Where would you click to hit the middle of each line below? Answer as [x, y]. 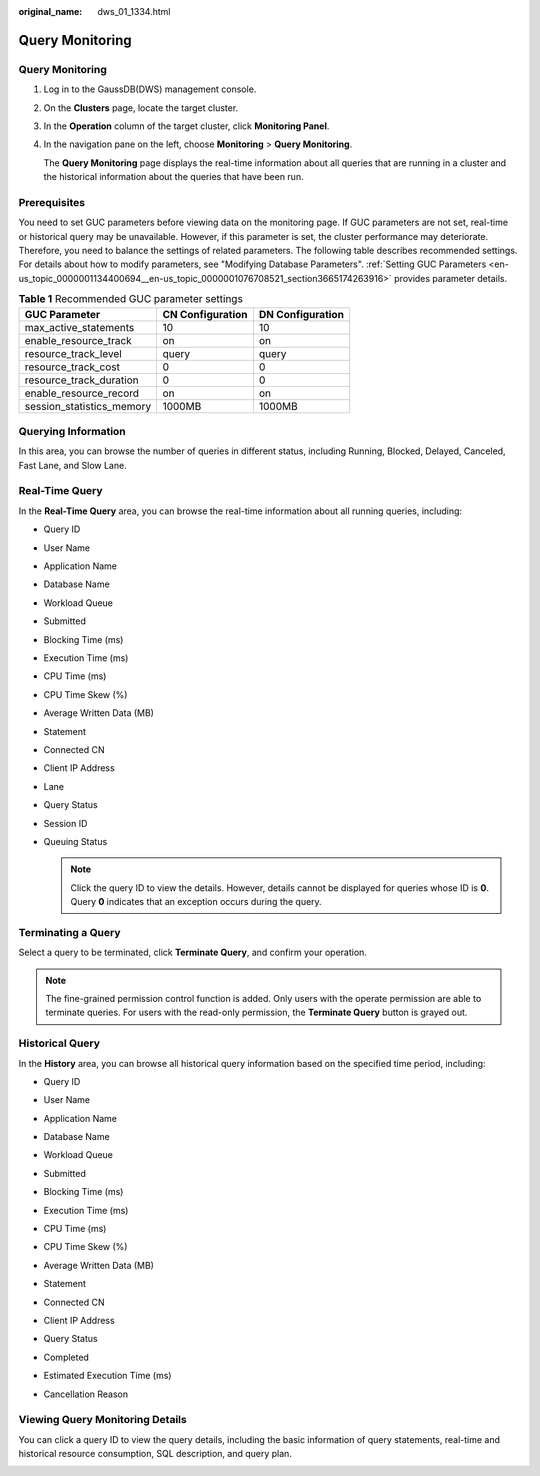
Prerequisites [51, 202]
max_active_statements [79, 327]
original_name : [50, 11]
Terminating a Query [69, 932]
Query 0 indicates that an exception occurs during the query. [196, 902]
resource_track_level [73, 353]
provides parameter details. [450, 278]
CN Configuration [205, 314]
